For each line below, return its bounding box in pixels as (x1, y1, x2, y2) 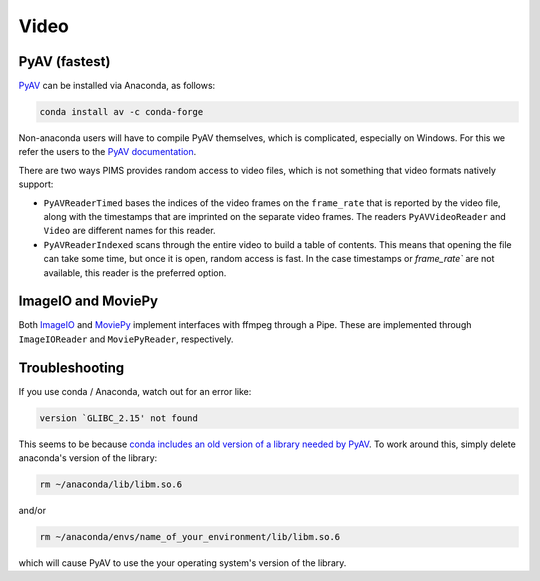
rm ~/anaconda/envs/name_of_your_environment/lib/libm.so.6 (39, 531, 341, 543)
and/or (18, 505, 47, 517)
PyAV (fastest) (18, 53, 111, 70)
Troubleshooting (18, 359, 125, 376)
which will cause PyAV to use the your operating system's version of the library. (18, 557, 347, 569)
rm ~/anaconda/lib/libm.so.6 (39, 479, 183, 490)
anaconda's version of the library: (18, 452, 158, 464)
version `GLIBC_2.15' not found (39, 412, 199, 424)
